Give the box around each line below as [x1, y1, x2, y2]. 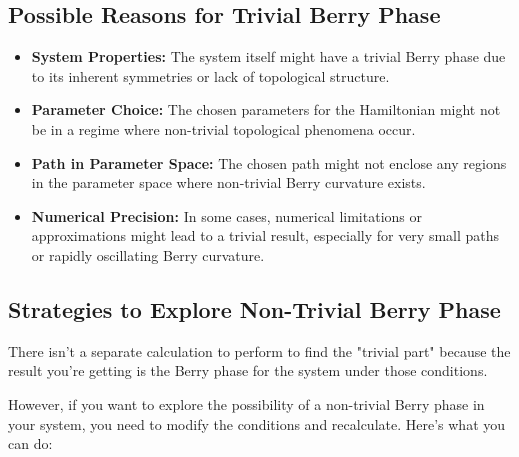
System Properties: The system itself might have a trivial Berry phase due [31, 46, 506, 67]
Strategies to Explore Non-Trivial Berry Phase [8, 293, 501, 324]
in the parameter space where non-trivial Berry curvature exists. [31, 172, 426, 193]
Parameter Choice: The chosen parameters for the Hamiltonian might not [31, 99, 501, 120]
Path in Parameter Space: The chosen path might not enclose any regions [31, 152, 507, 173]
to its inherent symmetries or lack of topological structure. [31, 65, 390, 86]
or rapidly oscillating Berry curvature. [31, 244, 265, 265]
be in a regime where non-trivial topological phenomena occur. [31, 118, 416, 139]
